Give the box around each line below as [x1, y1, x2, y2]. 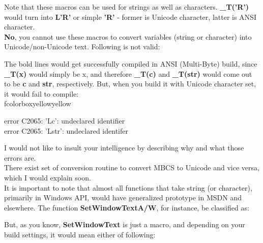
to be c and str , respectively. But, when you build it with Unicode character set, [4, 78, 256, 89]
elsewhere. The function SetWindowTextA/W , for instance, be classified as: [4, 202, 249, 212]
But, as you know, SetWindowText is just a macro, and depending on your [4, 219, 245, 230]
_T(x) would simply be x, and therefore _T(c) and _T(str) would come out [4, 68, 252, 79]
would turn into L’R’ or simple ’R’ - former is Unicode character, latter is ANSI [4, 11, 256, 22]
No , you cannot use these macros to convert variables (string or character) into [4, 31, 252, 42]
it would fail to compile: [4, 88, 79, 99]
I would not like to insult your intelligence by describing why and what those [4, 142, 244, 153]
